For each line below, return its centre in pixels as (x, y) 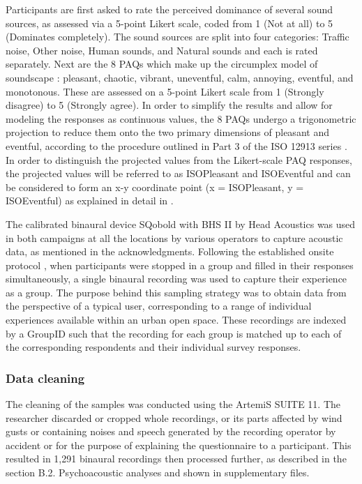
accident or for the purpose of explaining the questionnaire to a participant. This (179, 445)
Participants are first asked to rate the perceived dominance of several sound (169, 9)
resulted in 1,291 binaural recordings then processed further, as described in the (176, 459)
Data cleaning (45, 378)
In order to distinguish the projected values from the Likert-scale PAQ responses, (179, 159)
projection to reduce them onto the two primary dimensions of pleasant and (167, 132)
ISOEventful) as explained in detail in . (90, 201)
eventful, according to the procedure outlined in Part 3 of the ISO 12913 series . (176, 145)
